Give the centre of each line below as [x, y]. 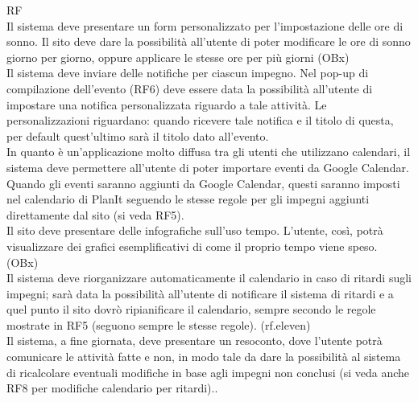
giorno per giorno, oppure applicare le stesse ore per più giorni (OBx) [178, 57]
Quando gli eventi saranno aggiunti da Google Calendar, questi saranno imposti [203, 183]
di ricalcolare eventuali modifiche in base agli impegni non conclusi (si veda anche [208, 372]
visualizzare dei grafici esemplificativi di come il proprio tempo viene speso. [192, 246]
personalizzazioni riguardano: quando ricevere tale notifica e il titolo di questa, [200, 120]
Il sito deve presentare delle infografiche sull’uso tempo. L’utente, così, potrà [195, 230]
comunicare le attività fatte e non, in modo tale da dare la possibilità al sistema [204, 357]
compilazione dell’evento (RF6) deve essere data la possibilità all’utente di [190, 88]
